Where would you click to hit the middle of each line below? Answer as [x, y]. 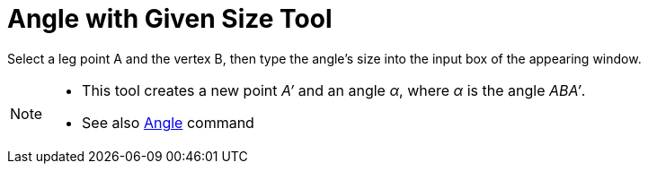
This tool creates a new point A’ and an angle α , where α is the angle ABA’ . [334, 90]
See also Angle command [168, 122]
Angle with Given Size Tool [170, 19]
